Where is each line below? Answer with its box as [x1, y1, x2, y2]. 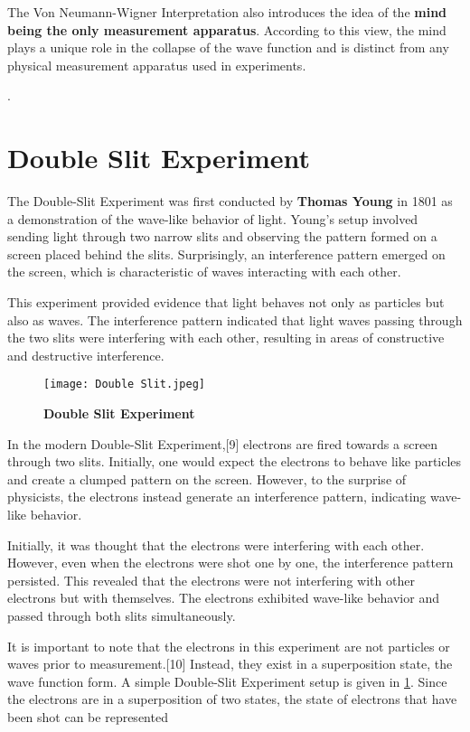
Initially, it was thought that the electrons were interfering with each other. [7, 535, 425, 554]
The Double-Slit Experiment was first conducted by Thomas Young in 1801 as [7, 192, 453, 211]
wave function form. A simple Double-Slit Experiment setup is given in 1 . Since [7, 671, 447, 690]
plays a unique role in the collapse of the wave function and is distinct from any [7, 38, 449, 57]
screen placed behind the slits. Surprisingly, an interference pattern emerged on [7, 244, 446, 263]
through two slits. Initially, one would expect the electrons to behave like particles [7, 452, 462, 471]
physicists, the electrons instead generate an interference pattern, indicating [7, 487, 427, 506]
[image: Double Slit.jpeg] [43, 378, 205, 391]
